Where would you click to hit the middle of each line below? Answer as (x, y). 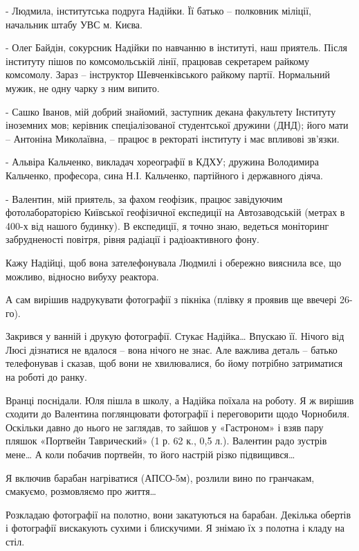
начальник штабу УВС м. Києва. (74, 24)
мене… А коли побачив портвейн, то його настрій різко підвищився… (150, 454)
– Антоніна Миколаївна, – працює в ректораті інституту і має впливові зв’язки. (173, 138)
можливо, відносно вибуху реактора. (82, 276)
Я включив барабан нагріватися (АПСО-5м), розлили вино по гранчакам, (160, 477)
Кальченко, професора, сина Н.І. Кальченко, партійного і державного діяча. (164, 175)
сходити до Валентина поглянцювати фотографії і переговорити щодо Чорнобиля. (178, 414)
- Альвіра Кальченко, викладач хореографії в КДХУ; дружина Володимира (163, 162)
